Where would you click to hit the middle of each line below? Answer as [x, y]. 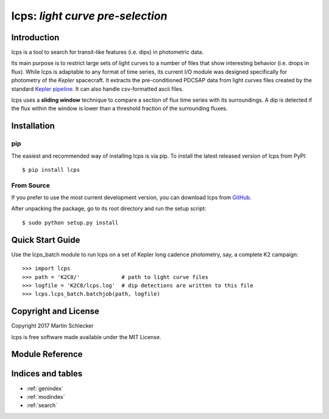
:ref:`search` [42, 406]
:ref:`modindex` [46, 396]
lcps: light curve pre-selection [89, 16]
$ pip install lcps [51, 170]
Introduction [35, 37]
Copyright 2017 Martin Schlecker [52, 326]
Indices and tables [47, 374]
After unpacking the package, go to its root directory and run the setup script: [109, 209]
